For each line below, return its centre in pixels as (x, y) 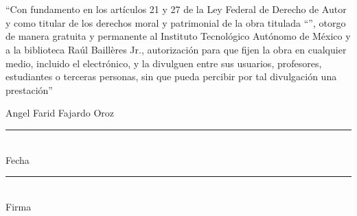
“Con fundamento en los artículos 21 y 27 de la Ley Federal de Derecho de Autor (176, 9)
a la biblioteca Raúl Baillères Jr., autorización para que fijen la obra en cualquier (176, 49)
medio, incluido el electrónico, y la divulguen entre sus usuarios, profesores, (164, 63)
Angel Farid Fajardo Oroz (60, 113)
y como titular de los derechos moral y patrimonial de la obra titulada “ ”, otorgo (176, 22)
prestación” (29, 89)
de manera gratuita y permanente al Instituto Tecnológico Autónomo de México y (178, 36)
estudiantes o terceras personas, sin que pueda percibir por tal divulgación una (171, 76)
